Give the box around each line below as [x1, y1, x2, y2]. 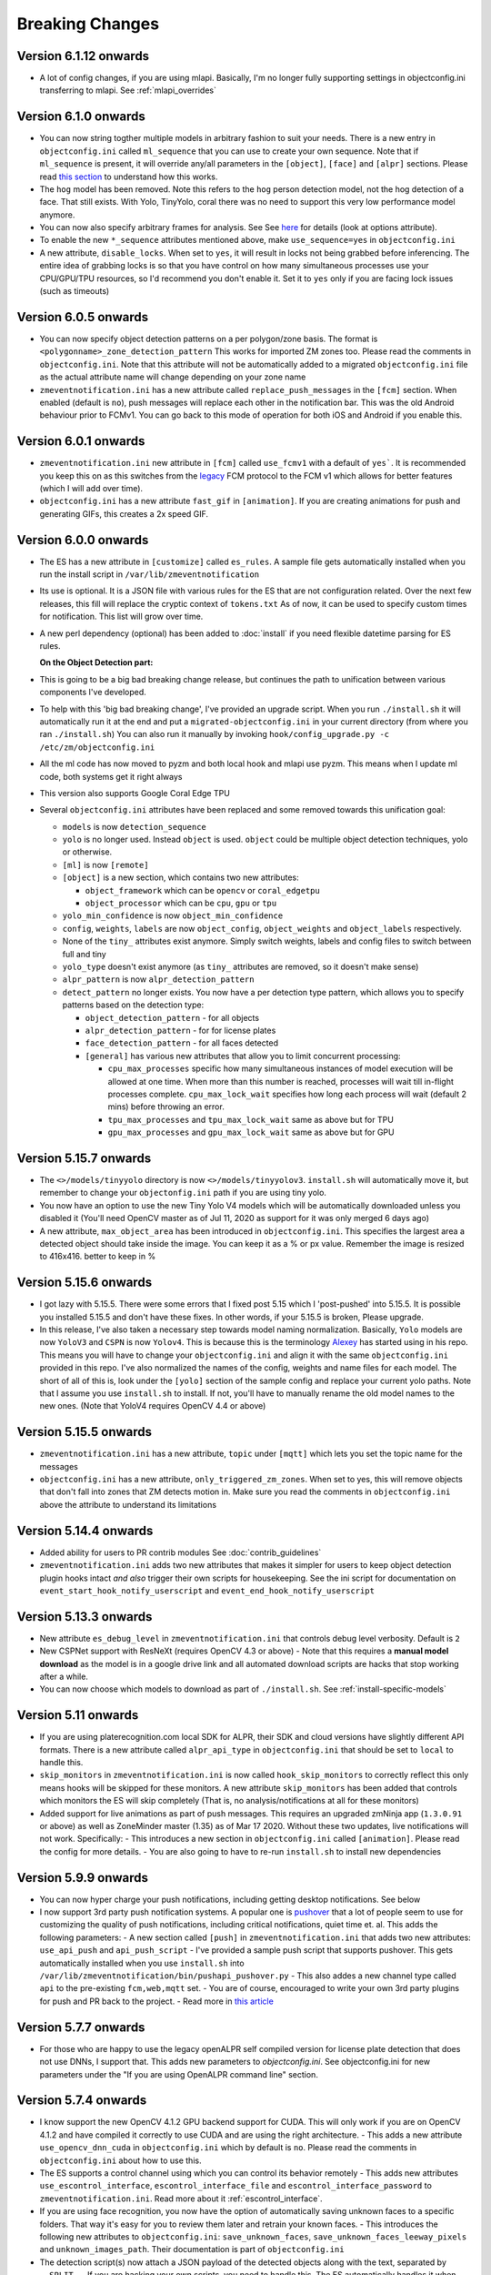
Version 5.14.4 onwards [16, 1522, 154, 1538]
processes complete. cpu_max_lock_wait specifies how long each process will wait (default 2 [107, 1088, 467, 1099]
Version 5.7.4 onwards [16, 2093, 147, 2108]
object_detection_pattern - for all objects [85, 1012, 259, 1023]
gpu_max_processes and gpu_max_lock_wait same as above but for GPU [107, 1127, 395, 1137]
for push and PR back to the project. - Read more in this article [39, 1996, 275, 2007]
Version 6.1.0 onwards [16, 109, 145, 125]
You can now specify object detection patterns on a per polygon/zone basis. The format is [39, 333, 378, 344]
